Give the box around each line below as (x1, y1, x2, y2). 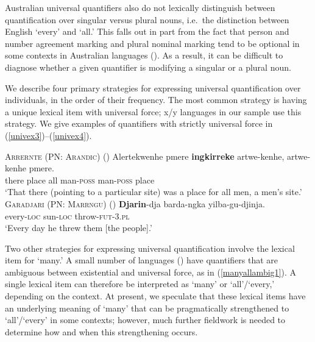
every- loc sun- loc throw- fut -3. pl (5, 209, 130, 222)
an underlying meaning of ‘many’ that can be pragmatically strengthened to (5, 301, 289, 314)
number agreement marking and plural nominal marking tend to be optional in (5, 37, 300, 49)
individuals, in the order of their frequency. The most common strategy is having (5, 93, 307, 106)
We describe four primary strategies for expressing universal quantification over (5, 81, 301, 94)
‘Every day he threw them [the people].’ (5, 221, 152, 234)
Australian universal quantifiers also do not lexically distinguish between (5, 1, 275, 13)
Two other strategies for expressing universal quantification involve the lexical (5, 241, 295, 254)
